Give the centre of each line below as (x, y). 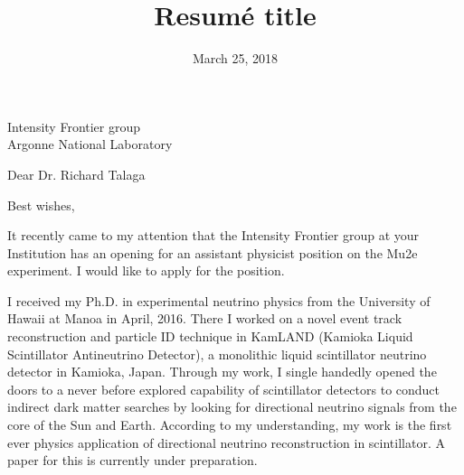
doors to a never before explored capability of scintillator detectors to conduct (224, 389)
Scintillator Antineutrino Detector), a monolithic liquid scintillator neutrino (217, 354)
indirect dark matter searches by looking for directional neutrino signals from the (232, 407)
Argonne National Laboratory (90, 144)
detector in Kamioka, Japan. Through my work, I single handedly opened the (222, 372)
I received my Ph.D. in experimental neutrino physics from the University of (219, 300)
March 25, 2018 (235, 58)
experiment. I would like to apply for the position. (146, 270)
